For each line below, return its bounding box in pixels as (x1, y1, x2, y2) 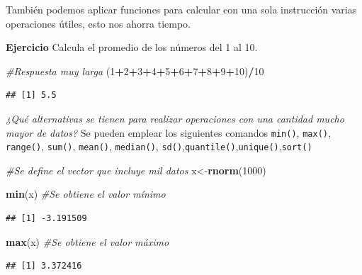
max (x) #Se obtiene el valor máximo (6, 234, 169, 249)
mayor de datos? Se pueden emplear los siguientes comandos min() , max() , (6, 125, 331, 140)
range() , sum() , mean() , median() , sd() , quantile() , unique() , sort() (6, 139, 312, 154)
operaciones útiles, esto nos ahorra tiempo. (6, 16, 191, 30)
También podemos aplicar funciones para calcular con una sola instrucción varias (6, 2, 357, 16)
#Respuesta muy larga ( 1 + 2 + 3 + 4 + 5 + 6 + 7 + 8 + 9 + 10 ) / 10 (6, 63, 264, 78)
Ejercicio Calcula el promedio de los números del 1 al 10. (6, 40, 258, 55)
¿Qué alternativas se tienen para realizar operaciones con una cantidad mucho (6, 111, 344, 125)
